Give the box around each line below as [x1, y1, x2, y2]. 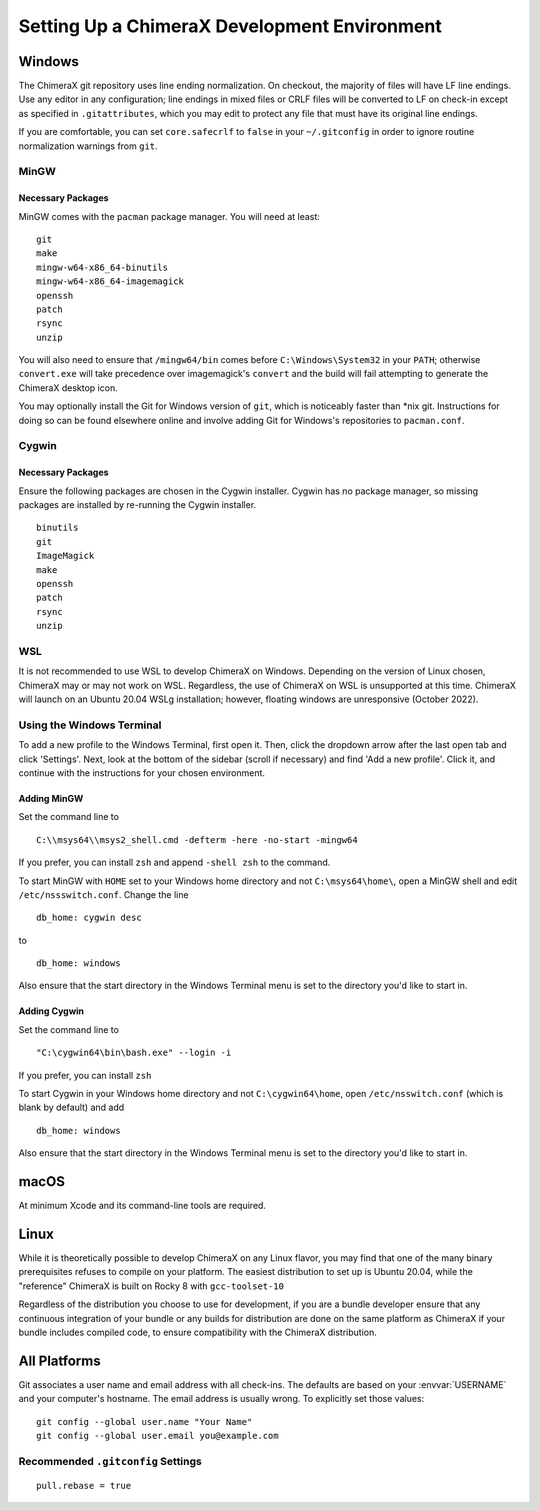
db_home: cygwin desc [36, 912, 142, 924]
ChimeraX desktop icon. [18, 381, 119, 394]
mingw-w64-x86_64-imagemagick [36, 276, 185, 287]
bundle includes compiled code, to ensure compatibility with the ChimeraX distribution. [18, 1326, 377, 1338]
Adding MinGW [18, 792, 84, 804]
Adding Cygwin [18, 1005, 85, 1017]
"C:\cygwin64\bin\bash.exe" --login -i [36, 1047, 232, 1059]
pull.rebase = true [36, 1480, 132, 1492]
